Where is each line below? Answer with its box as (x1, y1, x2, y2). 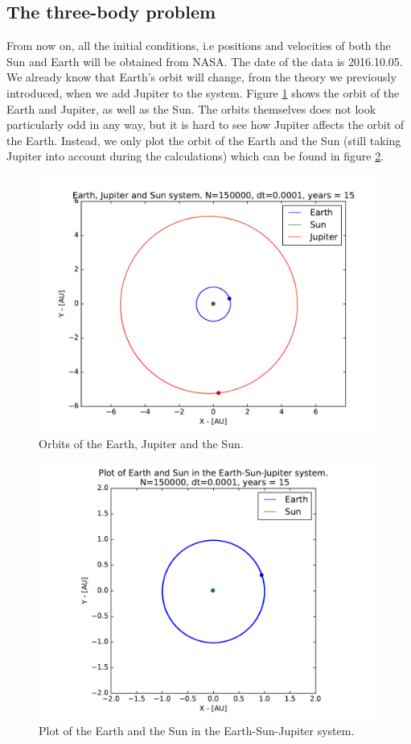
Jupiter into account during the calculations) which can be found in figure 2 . (6, 148, 384, 164)
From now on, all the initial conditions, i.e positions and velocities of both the (6, 37, 391, 54)
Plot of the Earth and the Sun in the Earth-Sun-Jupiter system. (39, 721, 355, 738)
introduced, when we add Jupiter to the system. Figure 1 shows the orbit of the (6, 84, 400, 101)
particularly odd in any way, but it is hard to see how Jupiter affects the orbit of (6, 116, 405, 133)
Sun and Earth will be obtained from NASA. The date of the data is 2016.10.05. (6, 52, 403, 69)
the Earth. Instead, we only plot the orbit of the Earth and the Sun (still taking (6, 131, 401, 148)
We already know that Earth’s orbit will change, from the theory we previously (6, 69, 397, 85)
